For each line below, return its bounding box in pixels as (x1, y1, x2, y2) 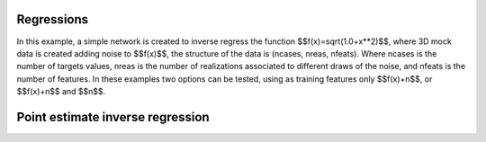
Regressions (16, 12, 89, 27)
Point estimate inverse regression (16, 109, 211, 125)
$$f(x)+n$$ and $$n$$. (16, 86, 106, 97)
